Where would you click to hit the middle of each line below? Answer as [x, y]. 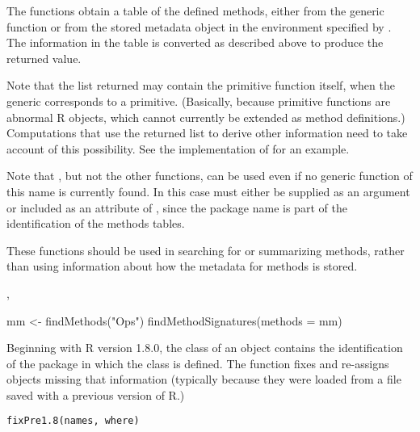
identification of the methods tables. [96, 223]
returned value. [44, 58]
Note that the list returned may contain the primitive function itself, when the [201, 85]
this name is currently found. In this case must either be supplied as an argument [208, 191]
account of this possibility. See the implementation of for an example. [178, 148]
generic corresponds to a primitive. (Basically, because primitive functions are [199, 101]
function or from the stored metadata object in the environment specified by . [199, 26]
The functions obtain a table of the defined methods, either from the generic [195, 10]
